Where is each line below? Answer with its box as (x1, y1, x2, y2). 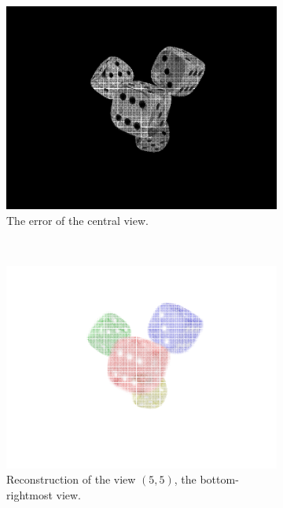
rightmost (6, 486, 53, 502)
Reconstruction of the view (6, 471, 136, 488)
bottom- (200, 471, 239, 488)
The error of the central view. (6, 212, 149, 228)
